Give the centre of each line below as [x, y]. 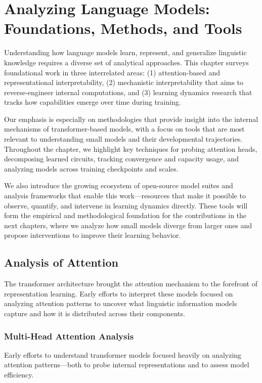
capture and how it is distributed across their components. [95, 313]
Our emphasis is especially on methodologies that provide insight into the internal [131, 119]
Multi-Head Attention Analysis [69, 336]
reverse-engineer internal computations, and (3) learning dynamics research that [128, 92]
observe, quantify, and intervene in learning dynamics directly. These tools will [126, 205]
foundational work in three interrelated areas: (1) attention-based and [112, 72]
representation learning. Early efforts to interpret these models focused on [119, 293]
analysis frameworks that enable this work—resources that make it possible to [125, 196]
